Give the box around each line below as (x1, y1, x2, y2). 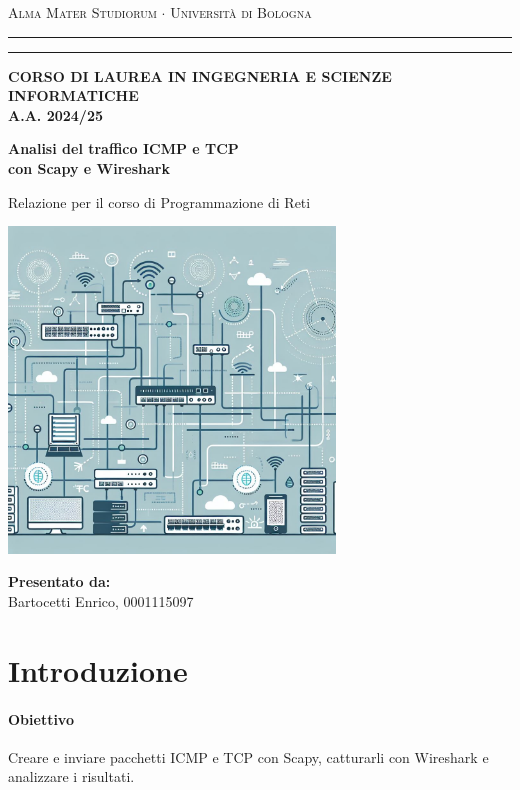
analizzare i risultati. (8, 766, 135, 787)
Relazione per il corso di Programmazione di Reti (8, 191, 311, 212)
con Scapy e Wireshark (8, 157, 170, 178)
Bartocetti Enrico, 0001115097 (8, 590, 194, 611)
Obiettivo (8, 708, 74, 729)
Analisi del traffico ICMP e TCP (8, 138, 239, 159)
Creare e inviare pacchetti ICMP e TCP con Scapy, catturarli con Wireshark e (8, 746, 489, 767)
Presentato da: (8, 571, 111, 592)
